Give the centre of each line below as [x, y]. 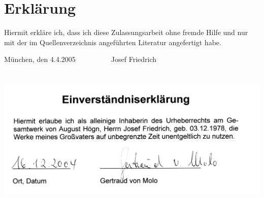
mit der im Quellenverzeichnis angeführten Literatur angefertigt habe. [113, 42]
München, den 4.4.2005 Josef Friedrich [80, 59]
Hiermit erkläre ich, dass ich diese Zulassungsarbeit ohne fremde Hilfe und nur [126, 32]
